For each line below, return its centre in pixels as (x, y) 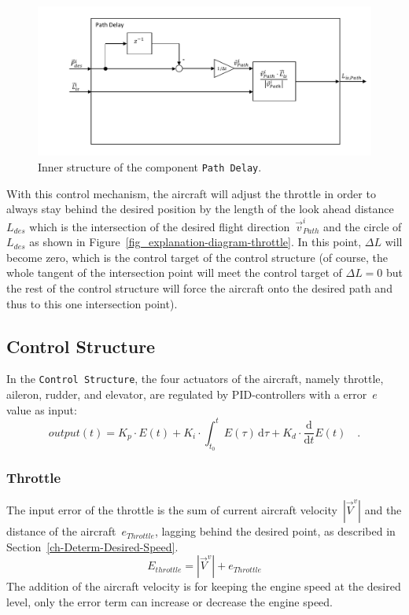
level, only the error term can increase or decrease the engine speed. (170, 601)
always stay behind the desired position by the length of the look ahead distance (200, 209)
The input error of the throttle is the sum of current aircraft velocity (172, 510)
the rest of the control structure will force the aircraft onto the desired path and (199, 288)
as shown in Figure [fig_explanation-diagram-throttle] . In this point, (195, 242)
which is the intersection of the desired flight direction (160, 226)
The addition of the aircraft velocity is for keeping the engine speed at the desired (204, 586)
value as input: (42, 409)
